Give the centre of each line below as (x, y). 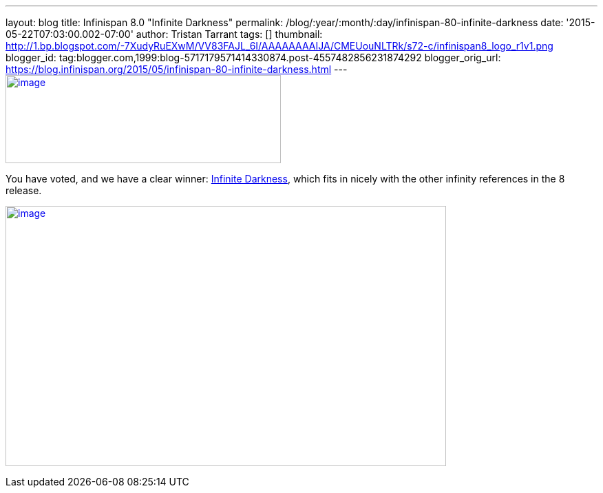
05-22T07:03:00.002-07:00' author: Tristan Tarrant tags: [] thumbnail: (164, 34)
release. (24, 190)
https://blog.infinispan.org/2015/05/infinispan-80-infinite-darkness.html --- (177, 69)
